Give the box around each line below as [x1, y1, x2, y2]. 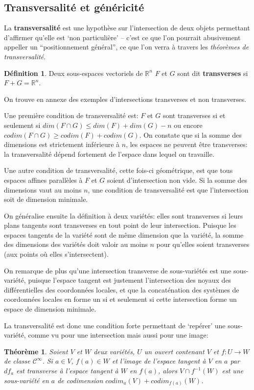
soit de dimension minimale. [4, 194, 88, 204]
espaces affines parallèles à [4, 174, 83, 185]
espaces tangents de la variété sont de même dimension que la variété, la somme [4, 229, 244, 240]
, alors [158, 366, 177, 376]
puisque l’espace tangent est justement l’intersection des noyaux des [28, 275, 231, 285]
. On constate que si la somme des [139, 129, 242, 140]
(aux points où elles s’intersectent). [4, 249, 109, 259]
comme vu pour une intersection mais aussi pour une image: [28, 330, 208, 340]
